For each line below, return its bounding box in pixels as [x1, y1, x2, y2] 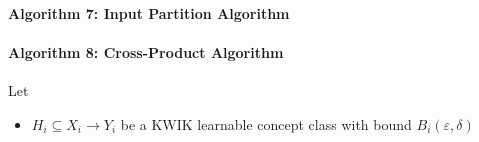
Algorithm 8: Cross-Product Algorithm [8, 41, 284, 62]
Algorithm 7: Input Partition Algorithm [8, 2, 290, 23]
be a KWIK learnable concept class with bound [120, 113, 412, 134]
